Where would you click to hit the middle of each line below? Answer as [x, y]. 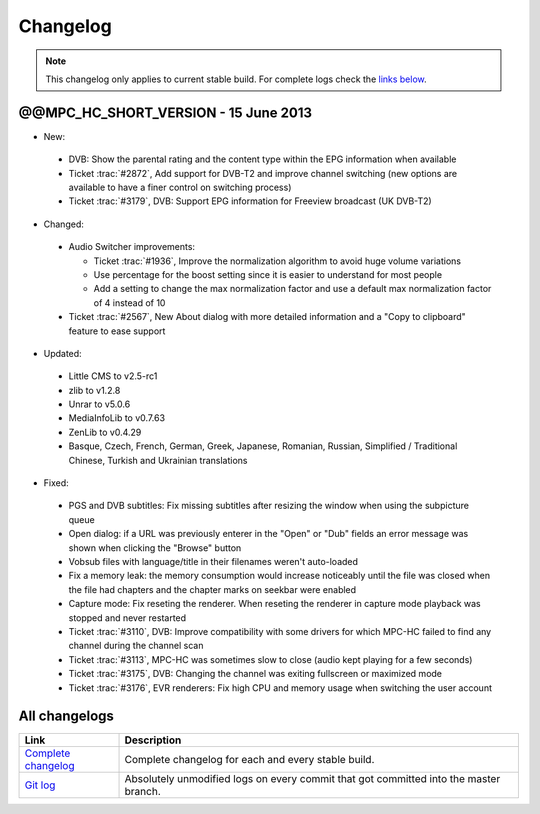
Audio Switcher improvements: [131, 247]
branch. [142, 792]
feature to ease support [117, 331]
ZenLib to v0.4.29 [105, 432]
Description [153, 740]
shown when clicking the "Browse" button [155, 547]
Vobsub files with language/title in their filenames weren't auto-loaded [213, 561]
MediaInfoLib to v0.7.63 [116, 418]
